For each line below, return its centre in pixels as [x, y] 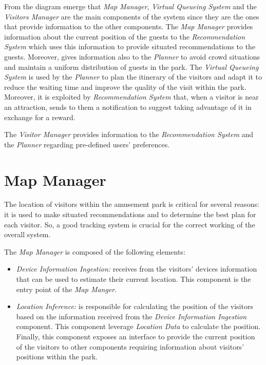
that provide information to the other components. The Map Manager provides [129, 26]
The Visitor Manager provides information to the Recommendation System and [129, 134]
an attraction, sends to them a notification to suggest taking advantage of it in [128, 107]
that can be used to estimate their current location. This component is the [134, 279]
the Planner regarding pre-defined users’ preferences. [87, 144]
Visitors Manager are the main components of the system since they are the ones [132, 16]
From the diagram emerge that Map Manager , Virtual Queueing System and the [130, 6]
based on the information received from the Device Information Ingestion [131, 316]
